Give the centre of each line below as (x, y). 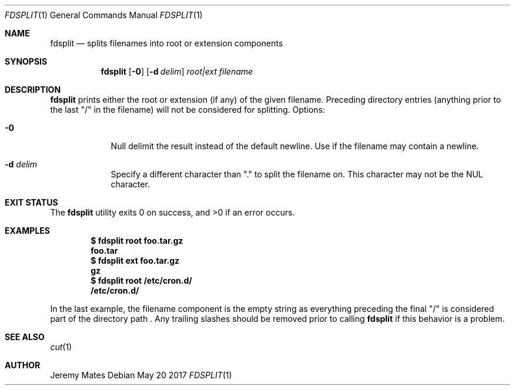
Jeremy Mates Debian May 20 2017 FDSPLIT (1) (141, 375)
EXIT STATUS (31, 202)
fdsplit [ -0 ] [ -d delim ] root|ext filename (177, 71)
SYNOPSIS (26, 61)
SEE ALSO (25, 337)
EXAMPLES (27, 231)
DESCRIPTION (33, 90)
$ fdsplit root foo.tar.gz (137, 241)
